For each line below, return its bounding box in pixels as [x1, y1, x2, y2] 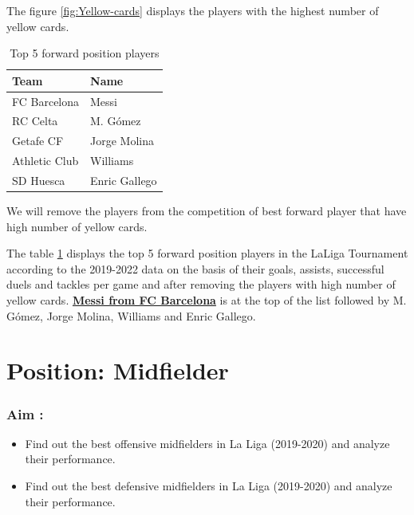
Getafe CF [12, 132, 64, 149]
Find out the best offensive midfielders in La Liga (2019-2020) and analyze [25, 434, 390, 451]
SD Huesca [12, 172, 65, 188]
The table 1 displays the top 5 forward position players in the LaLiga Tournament [6, 245, 408, 261]
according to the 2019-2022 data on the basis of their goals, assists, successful [6, 260, 384, 277]
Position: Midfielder [6, 354, 229, 387]
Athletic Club [12, 152, 79, 169]
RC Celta [12, 112, 58, 129]
